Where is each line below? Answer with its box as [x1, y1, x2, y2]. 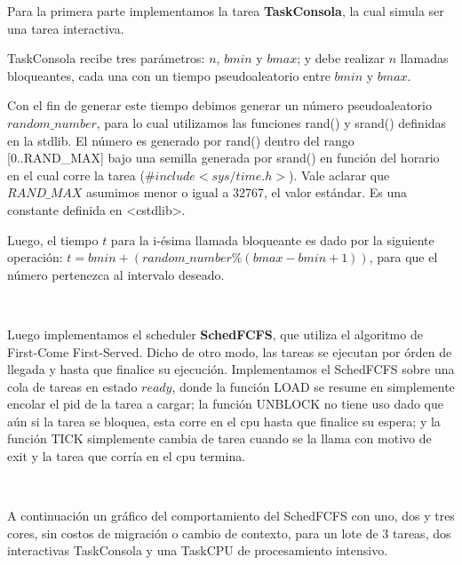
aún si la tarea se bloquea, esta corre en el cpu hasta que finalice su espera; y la [7, 411, 441, 430]
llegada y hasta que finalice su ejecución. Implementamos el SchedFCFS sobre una [7, 360, 455, 378]
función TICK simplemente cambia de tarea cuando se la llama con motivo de [7, 429, 432, 448]
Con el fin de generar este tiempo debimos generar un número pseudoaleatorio [7, 96, 433, 115]
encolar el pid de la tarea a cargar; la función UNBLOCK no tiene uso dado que [7, 394, 444, 413]
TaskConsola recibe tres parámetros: [7, 49, 205, 68]
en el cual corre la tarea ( [7, 165, 145, 184]
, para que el [369, 248, 438, 267]
